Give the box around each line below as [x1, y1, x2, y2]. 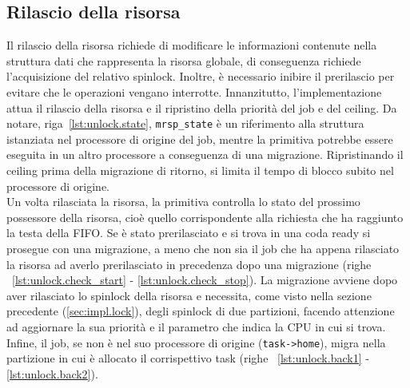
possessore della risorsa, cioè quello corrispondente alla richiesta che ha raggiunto [6, 208, 404, 225]
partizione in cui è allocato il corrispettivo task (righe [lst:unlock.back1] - [6, 350, 369, 366]
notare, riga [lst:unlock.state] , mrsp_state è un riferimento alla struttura [6, 115, 364, 132]
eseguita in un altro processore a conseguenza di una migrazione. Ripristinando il [6, 146, 404, 163]
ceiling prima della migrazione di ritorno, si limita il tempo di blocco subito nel [6, 162, 394, 179]
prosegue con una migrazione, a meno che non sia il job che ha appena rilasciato [6, 240, 400, 256]
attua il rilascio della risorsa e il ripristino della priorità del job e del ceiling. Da [6, 99, 397, 116]
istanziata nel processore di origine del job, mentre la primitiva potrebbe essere [6, 130, 393, 147]
